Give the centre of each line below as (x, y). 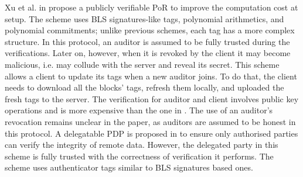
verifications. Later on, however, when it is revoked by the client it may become (148, 53)
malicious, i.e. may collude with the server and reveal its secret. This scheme (142, 64)
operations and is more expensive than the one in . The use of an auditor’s (139, 110)
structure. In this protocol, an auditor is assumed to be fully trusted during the (147, 41)
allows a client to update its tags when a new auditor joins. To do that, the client (151, 76)
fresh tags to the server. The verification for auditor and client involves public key (152, 98)
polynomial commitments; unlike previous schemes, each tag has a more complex (150, 30)
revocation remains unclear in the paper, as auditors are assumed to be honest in (150, 121)
